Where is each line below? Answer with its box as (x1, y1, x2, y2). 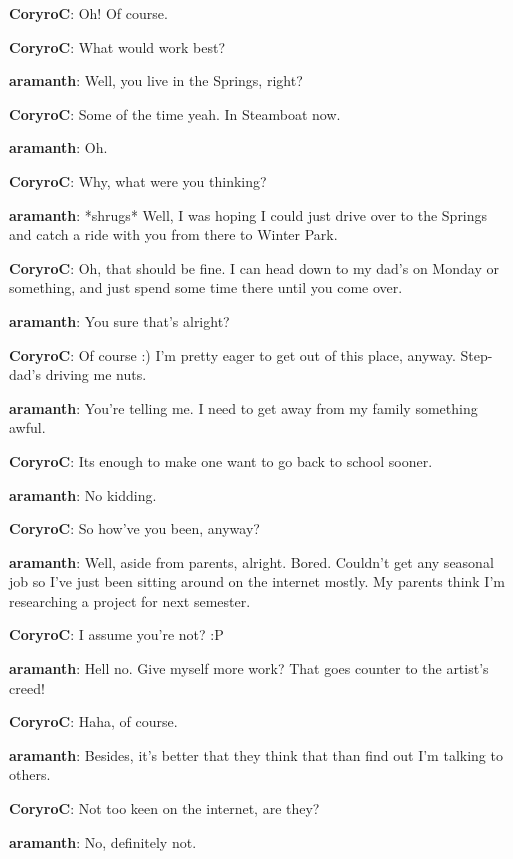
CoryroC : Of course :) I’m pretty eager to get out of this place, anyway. (9, 344, 456, 365)
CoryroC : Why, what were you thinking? (9, 170, 267, 191)
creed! (9, 677, 45, 698)
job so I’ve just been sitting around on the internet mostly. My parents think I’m (9, 571, 505, 592)
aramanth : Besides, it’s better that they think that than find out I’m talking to (9, 744, 503, 765)
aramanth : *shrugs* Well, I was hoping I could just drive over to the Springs (9, 204, 488, 225)
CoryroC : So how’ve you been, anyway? (9, 518, 260, 539)
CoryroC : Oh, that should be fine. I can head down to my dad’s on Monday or (9, 257, 499, 278)
